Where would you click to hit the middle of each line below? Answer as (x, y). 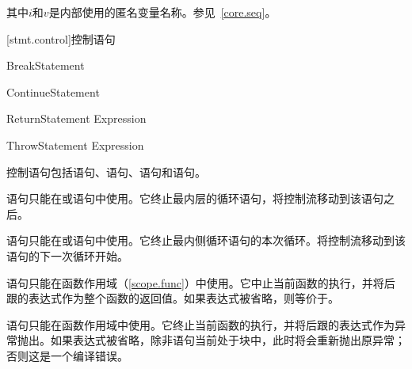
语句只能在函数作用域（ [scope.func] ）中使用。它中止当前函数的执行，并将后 (201, 282)
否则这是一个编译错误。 (67, 355)
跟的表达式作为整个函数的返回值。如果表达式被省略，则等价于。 (173, 298)
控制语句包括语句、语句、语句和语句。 (106, 171)
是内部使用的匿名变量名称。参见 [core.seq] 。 (162, 12)
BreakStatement (46, 65)
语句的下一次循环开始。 (67, 255)
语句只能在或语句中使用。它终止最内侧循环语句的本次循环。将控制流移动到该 (206, 240)
